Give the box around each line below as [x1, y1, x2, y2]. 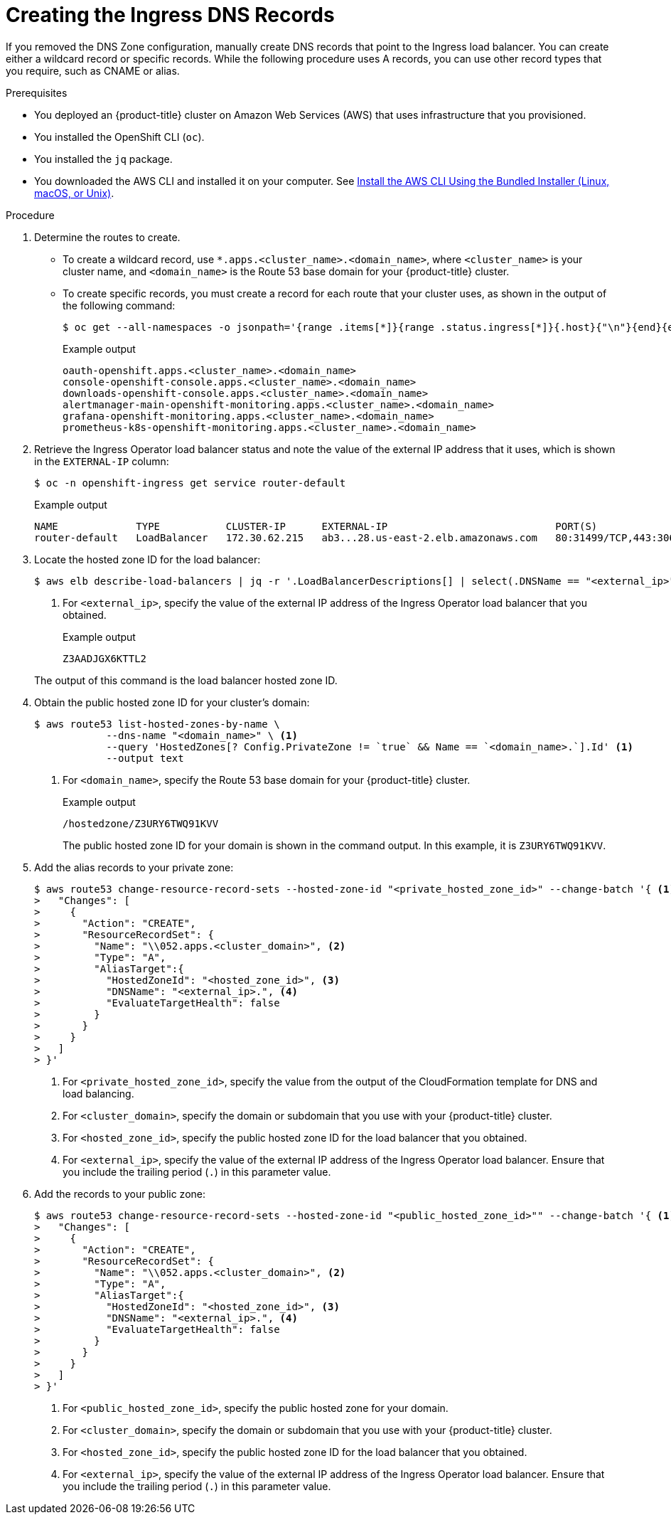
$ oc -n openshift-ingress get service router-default [34, 477, 346, 489]
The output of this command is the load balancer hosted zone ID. [34, 674, 338, 686]
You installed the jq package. [34, 152, 173, 165]
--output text [106, 752, 184, 764]
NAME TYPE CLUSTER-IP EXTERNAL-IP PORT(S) [34, 520, 598, 532]
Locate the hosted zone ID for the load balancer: [34, 553, 261, 565]
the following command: [63, 299, 176, 312]
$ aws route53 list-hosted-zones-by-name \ [34, 718, 280, 730]
